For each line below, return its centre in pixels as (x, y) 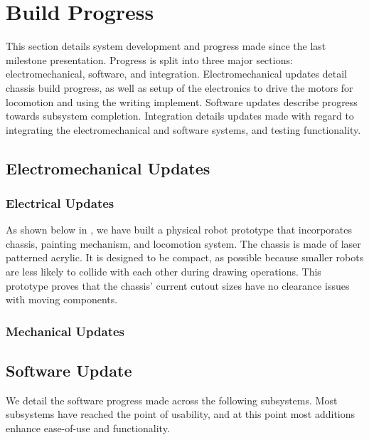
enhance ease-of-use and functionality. (88, 428)
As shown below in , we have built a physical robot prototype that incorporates (179, 230)
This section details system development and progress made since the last (166, 46)
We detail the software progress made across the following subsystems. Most (172, 400)
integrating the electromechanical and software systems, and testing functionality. (183, 129)
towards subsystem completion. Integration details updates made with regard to (180, 116)
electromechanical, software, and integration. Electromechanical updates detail (177, 74)
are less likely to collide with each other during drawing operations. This (164, 272)
